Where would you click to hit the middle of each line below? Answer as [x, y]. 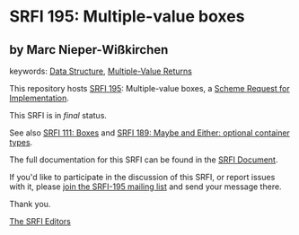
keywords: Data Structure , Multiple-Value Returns [101, 71]
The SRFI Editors [40, 221]
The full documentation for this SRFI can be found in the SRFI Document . [144, 160]
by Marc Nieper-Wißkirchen [89, 50]
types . [21, 142]
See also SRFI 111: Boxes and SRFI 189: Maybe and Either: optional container [149, 133]
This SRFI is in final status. [58, 115]
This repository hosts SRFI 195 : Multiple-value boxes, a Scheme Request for [149, 88]
